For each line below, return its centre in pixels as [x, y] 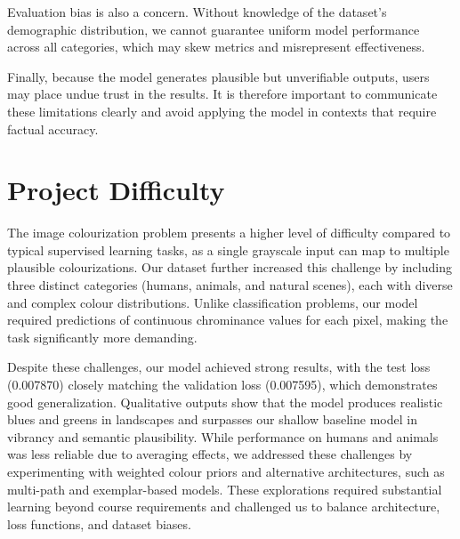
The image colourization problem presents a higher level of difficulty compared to [229, 233]
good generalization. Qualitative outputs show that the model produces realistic [225, 402]
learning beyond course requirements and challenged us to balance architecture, [224, 507]
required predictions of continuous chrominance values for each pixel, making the [228, 320]
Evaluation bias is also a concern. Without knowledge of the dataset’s [197, 12]
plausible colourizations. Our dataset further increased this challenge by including [230, 267]
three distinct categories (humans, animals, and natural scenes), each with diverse [230, 285]
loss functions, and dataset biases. [99, 523]
